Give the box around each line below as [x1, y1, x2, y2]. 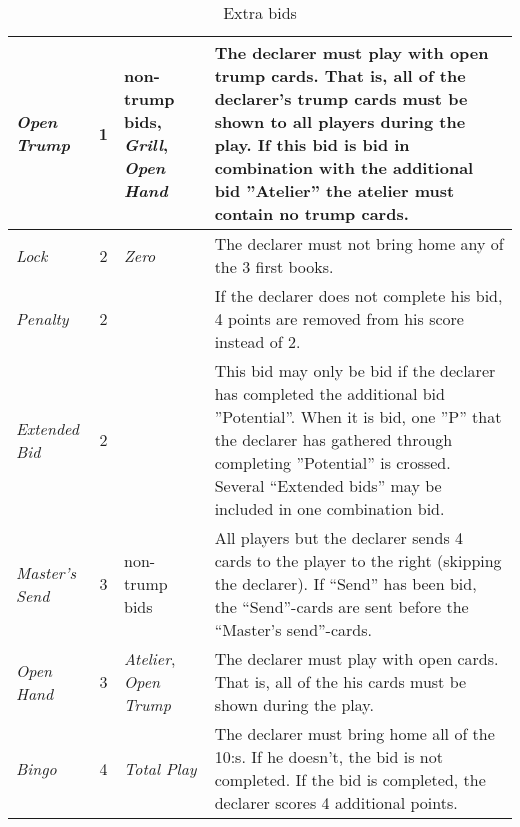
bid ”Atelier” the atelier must [214, 179, 455, 202]
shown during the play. [214, 693, 374, 716]
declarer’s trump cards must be [214, 87, 468, 110]
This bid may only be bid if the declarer [214, 359, 496, 382]
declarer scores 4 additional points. [214, 791, 458, 814]
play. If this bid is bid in [214, 133, 410, 156]
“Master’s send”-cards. [214, 618, 372, 641]
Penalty [16, 307, 69, 330]
